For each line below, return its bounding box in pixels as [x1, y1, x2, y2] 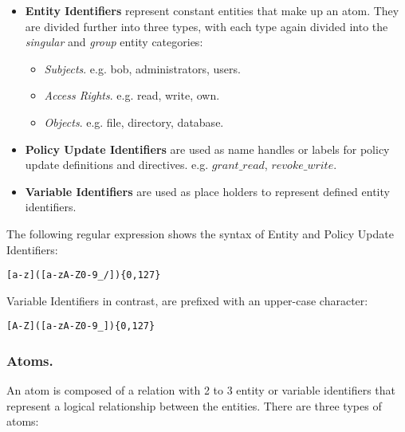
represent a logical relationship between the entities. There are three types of [6, 397, 382, 414]
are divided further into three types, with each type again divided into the [25, 18, 388, 34]
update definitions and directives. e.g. [25, 156, 209, 173]
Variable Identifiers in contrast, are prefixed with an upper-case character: [6, 292, 368, 308]
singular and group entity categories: [25, 33, 203, 50]
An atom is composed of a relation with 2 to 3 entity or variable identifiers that [6, 382, 396, 399]
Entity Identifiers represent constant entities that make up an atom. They [25, 2, 399, 18]
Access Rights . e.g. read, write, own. [44, 87, 220, 104]
